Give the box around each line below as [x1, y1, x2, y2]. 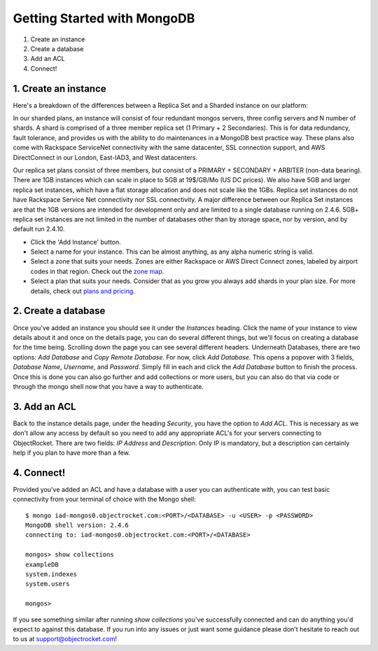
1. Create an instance [13, 83, 106, 95]
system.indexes [25, 570, 78, 578]
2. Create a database [13, 305, 106, 317]
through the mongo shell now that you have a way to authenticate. [13, 382, 204, 390]
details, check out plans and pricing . [30, 287, 136, 295]
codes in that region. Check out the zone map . [30, 267, 164, 275]
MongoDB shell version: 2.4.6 [25, 521, 129, 529]
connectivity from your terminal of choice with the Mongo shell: [13, 495, 196, 504]
